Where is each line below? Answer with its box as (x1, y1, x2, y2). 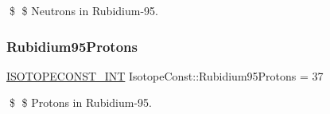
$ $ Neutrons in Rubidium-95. (9, 2, 158, 18)
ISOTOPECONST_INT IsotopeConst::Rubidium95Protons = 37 (6, 67, 324, 84)
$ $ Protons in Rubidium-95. (9, 94, 152, 111)
